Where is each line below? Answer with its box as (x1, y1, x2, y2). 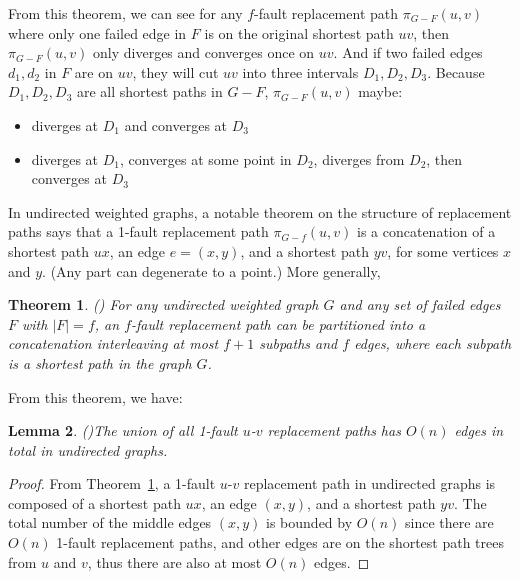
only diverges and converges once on (93, 42, 315, 63)
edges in (454, 420, 504, 441)
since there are (404, 512, 494, 533)
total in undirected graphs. (8, 439, 168, 460)
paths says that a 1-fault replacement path (8, 221, 269, 242)
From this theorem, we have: (8, 386, 183, 407)
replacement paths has (267, 420, 401, 441)
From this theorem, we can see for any (8, 3, 243, 23)
